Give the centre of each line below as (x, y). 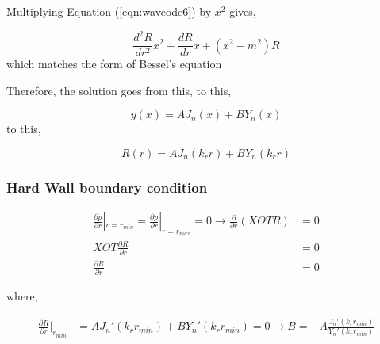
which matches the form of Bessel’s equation (114, 64)
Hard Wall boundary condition (107, 187)
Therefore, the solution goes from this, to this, (119, 90)
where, (22, 296)
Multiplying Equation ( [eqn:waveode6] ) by (109, 11)
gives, (243, 11)
